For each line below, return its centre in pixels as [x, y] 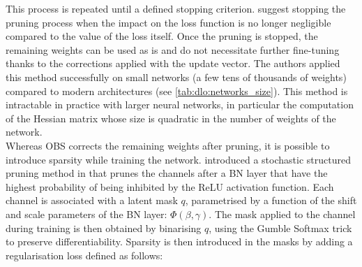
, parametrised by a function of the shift [271, 200]
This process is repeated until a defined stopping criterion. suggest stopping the [176, 8]
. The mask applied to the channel [282, 214]
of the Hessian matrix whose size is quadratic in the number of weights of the [171, 118]
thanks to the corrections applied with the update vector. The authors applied [173, 63]
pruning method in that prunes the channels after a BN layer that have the [167, 173]
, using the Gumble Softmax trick [280, 228]
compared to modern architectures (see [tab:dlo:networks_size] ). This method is [177, 91]
